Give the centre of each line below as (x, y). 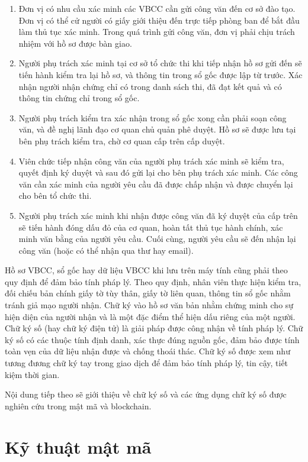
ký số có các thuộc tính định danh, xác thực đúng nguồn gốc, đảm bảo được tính (152, 339)
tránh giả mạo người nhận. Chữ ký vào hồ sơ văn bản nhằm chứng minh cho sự (149, 305)
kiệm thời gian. (32, 374)
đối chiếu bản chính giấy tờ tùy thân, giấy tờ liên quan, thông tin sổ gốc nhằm (148, 293)
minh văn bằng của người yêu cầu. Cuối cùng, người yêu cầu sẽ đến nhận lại (157, 239)
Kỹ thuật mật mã (78, 446)
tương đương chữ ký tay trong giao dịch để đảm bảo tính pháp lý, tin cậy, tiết (147, 363)
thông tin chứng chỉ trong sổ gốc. (79, 98)
